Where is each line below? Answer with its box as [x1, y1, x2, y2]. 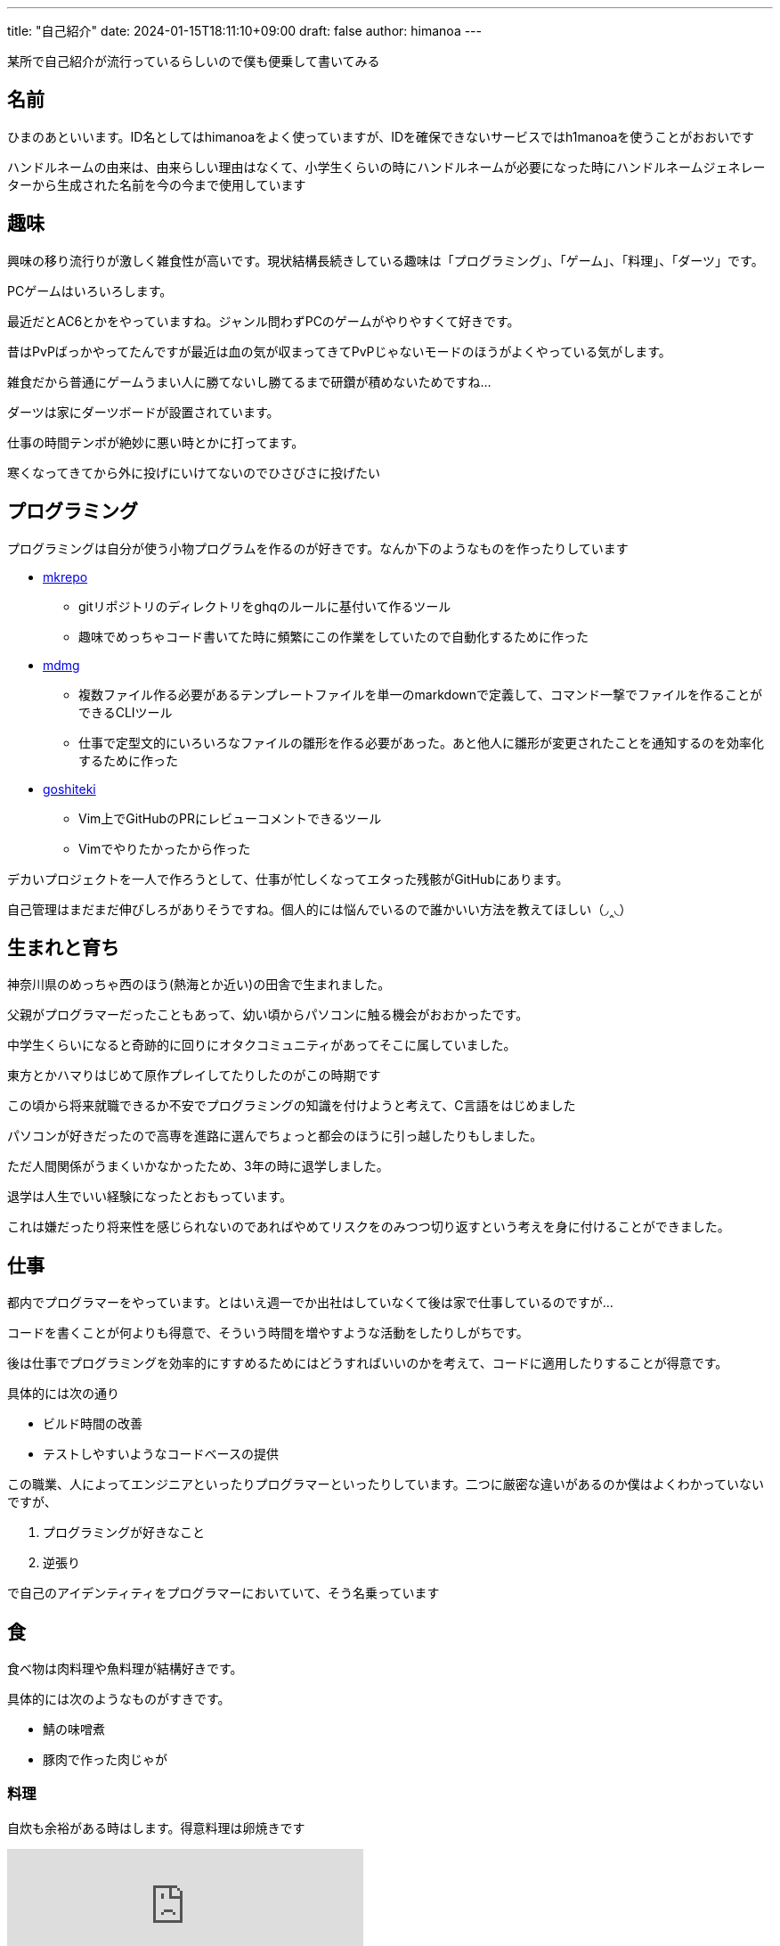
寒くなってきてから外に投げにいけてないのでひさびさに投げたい [7, 464, 380, 480]
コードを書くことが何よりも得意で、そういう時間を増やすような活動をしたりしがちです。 [7, 1325, 529, 1341]
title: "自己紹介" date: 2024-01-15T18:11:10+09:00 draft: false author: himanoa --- [7, 23, 482, 38]
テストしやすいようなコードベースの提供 [43, 1446, 279, 1462]
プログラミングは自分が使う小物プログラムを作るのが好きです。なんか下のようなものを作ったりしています [7, 540, 629, 556]
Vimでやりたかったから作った [78, 840, 251, 856]
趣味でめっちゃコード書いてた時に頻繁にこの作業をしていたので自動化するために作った [78, 628, 589, 644]
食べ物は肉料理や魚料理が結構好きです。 [7, 1661, 243, 1677]
